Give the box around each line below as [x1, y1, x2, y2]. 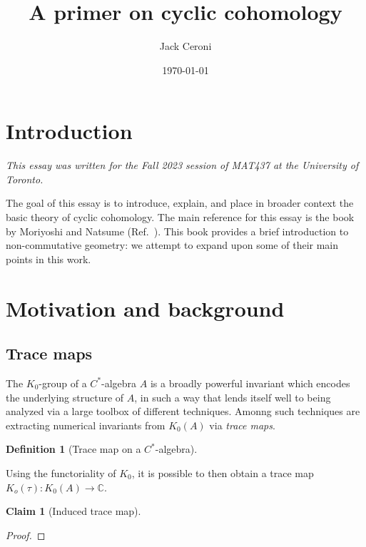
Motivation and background [6, 293, 285, 322]
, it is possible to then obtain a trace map [131, 465, 314, 480]
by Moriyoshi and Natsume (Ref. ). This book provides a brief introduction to [6, 223, 349, 238]
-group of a [39, 375, 87, 390]
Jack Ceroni [159, 39, 212, 53]
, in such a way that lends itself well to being [134, 389, 331, 404]
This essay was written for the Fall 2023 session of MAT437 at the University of [6, 158, 359, 173]
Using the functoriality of [6, 465, 116, 480]
